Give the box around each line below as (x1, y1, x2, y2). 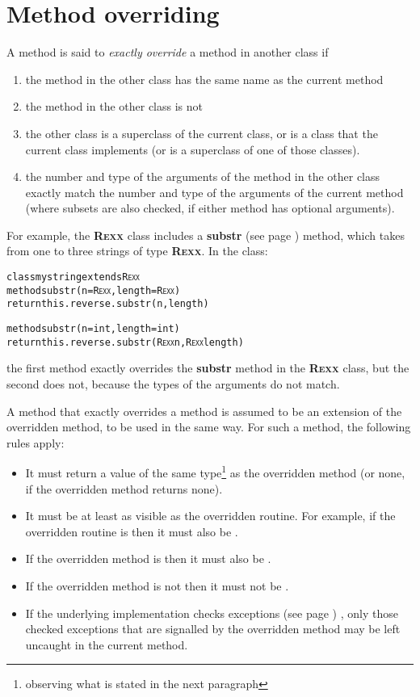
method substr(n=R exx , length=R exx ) (6, 284, 181, 296)
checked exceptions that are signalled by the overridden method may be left (25, 620, 401, 637)
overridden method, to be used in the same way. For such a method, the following (6, 418, 411, 435)
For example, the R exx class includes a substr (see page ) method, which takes (6, 226, 405, 243)
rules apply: (6, 434, 65, 451)
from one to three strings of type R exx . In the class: (6, 242, 268, 259)
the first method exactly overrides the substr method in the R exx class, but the (6, 359, 409, 376)
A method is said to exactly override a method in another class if (6, 44, 329, 61)
